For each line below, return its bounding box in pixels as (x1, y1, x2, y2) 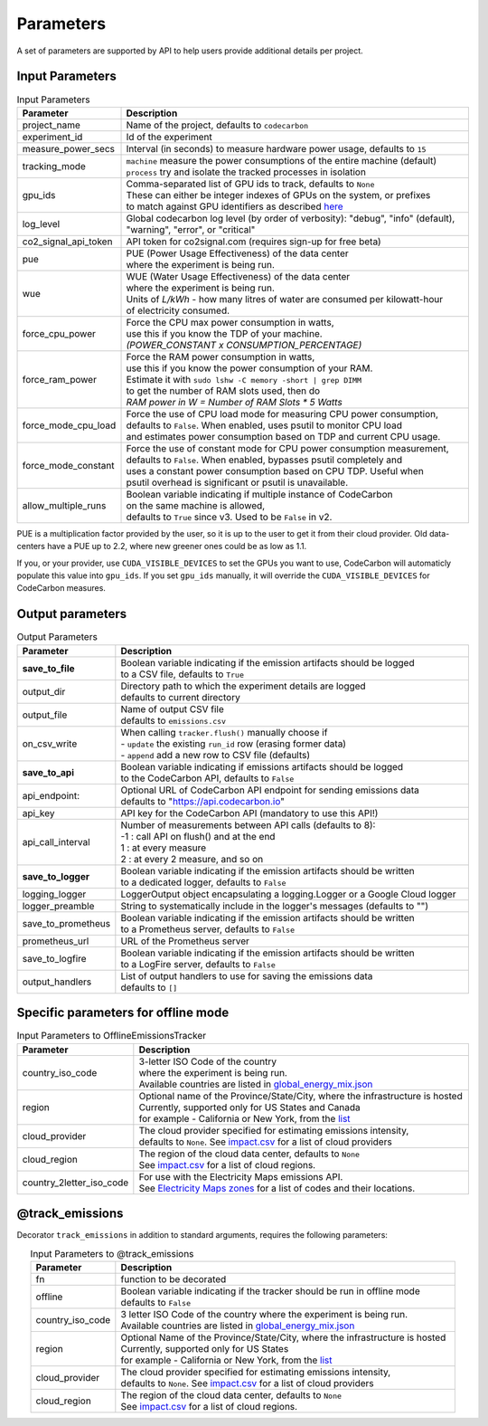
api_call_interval (22, 835, 90, 848)
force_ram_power (22, 373, 97, 385)
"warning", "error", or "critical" (126, 223, 256, 235)
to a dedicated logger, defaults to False (120, 876, 286, 889)
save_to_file (22, 661, 75, 674)
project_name (22, 119, 81, 131)
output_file (22, 708, 68, 721)
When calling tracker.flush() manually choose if (120, 726, 328, 738)
